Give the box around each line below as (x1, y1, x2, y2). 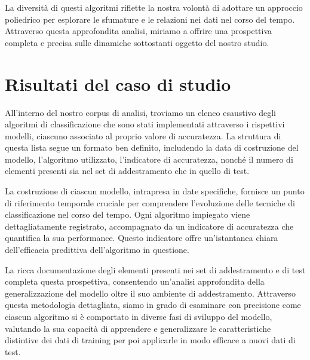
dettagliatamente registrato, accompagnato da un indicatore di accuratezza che (5, 219, 294, 232)
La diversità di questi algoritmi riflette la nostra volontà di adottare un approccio (5, 1, 303, 13)
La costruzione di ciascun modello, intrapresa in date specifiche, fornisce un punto (5, 185, 305, 197)
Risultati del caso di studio (5, 71, 231, 96)
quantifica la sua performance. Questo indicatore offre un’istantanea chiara (5, 231, 278, 244)
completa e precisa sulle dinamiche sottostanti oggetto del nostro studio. (5, 36, 269, 48)
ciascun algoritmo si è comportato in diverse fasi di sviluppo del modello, (5, 310, 272, 322)
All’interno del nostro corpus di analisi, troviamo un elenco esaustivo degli (5, 106, 277, 118)
